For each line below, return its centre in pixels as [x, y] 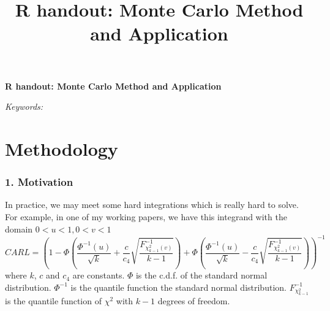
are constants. [99, 275]
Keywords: [24, 106]
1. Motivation [39, 182]
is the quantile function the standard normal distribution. [178, 287]
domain [19, 228]
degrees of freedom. [194, 301]
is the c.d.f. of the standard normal [201, 275]
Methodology [62, 148]
